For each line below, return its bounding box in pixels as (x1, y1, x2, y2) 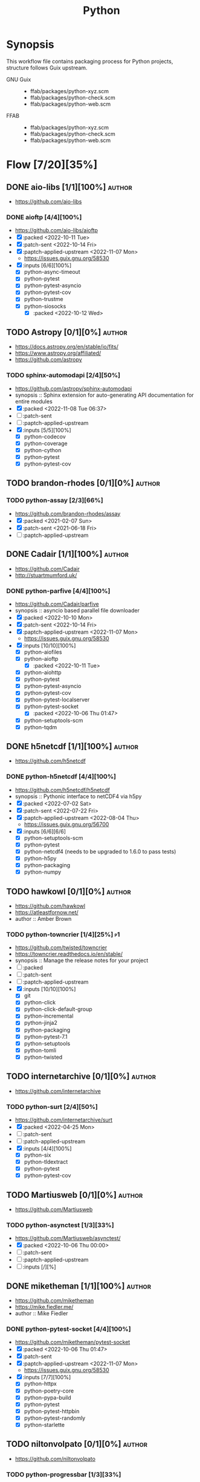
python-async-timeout (24, 268, 80, 276)
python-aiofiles (24, 648, 62, 655)
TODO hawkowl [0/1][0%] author (6, 886, 131, 897)
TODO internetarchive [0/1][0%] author (6, 1071, 156, 1082)
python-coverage (24, 440, 68, 447)
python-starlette (24, 1421, 65, 1428)
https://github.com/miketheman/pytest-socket (15, 1339, 131, 1346)
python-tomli (24, 1047, 56, 1054)
